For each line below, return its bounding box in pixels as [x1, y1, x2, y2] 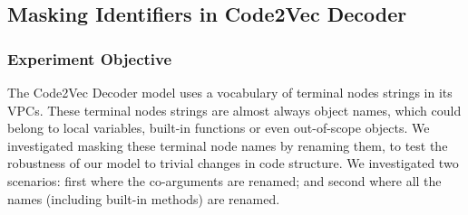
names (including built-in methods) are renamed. [7, 189, 280, 208]
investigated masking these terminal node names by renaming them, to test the [7, 136, 448, 154]
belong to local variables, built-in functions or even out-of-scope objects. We [7, 118, 430, 137]
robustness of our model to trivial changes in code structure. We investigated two [7, 154, 459, 173]
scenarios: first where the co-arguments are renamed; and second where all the [7, 171, 442, 190]
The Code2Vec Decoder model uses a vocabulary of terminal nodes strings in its [7, 83, 453, 101]
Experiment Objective [7, 47, 172, 70]
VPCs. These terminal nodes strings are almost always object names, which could [7, 100, 462, 119]
